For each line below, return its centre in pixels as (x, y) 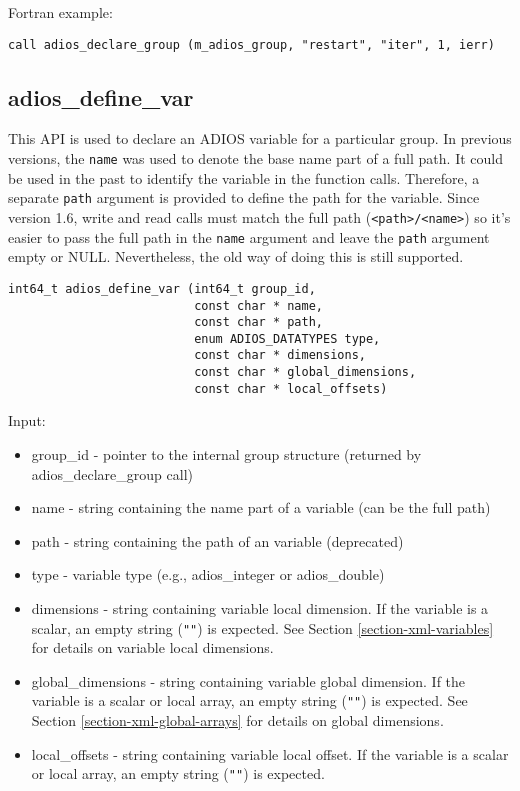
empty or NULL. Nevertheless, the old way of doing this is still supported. (236, 256)
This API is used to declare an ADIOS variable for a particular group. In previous (260, 138)
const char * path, (258, 322)
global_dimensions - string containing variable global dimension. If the (248, 680)
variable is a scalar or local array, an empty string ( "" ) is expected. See (249, 700)
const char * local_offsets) (291, 388)
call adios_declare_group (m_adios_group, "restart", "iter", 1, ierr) (251, 44)
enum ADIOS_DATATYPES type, (287, 338)
